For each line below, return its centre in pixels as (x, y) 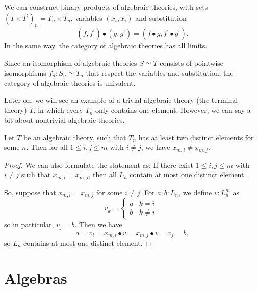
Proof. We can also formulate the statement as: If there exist (99, 164)
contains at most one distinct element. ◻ (88, 243)
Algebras (36, 277)
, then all (102, 175)
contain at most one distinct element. (188, 175)
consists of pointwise (192, 62)
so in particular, (29, 224)
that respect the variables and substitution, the (160, 73)
